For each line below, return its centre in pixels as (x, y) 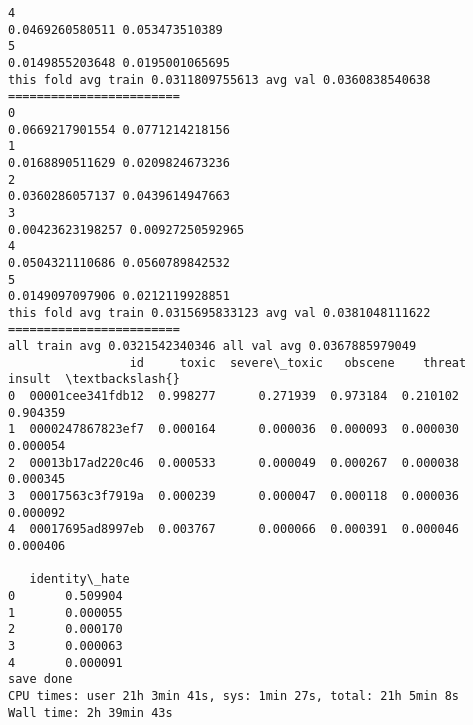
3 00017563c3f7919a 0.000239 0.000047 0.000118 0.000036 (234, 496)
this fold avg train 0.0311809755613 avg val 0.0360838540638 (219, 79)
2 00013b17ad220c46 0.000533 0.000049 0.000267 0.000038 (234, 462)
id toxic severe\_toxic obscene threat (298, 362)
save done (40, 679)
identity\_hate (79, 579)
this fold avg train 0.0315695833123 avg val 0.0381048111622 (219, 312)
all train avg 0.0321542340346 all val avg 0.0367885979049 (212, 346)
